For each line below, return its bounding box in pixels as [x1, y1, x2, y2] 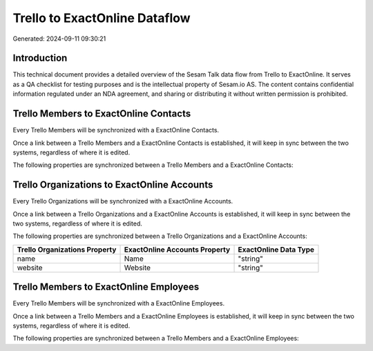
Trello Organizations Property [17, 245, 117, 254]
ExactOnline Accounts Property [124, 245, 231, 254]
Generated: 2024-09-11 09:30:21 [12, 34, 106, 43]
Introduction [12, 52, 68, 64]
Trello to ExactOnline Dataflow [12, 10, 191, 26]
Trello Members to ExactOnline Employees [12, 281, 200, 293]
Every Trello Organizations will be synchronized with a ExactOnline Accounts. [12, 197, 233, 205]
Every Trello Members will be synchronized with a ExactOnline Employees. [12, 299, 224, 308]
